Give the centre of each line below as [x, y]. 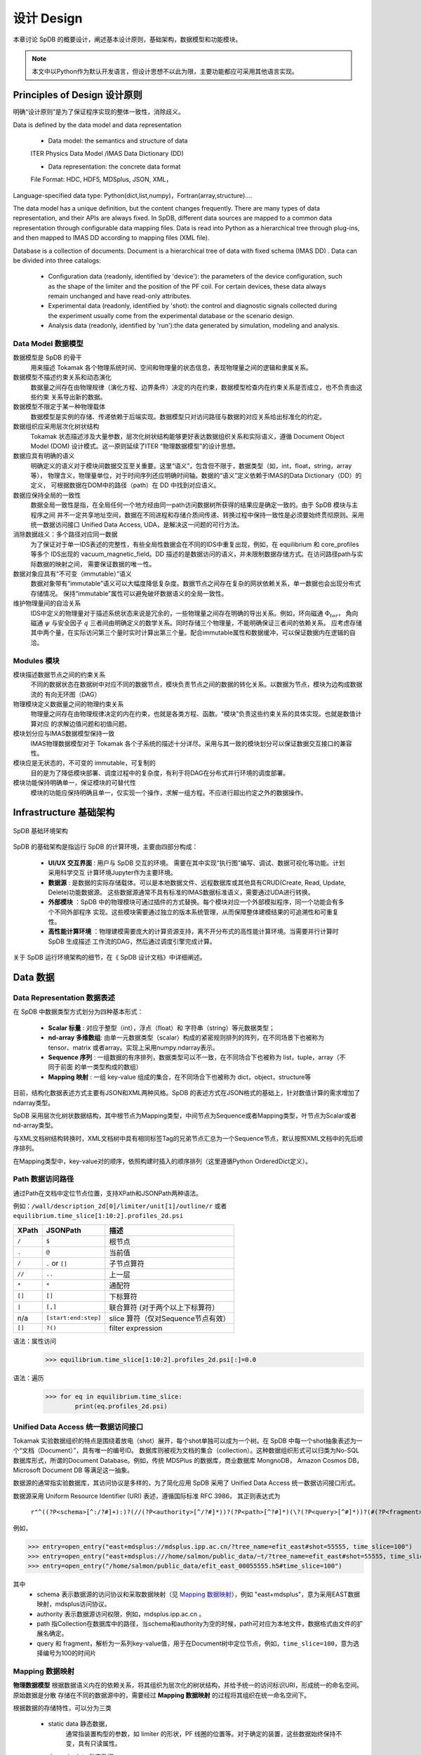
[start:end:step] [74, 1318]
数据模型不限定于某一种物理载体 [59, 406]
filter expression [136, 1328]
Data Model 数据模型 [48, 344]
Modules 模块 [36, 661]
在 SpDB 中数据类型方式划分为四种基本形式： [78, 1012]
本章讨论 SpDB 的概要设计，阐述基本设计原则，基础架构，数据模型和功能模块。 [127, 39]
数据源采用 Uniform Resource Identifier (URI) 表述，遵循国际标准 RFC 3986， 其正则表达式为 [147, 1496]
